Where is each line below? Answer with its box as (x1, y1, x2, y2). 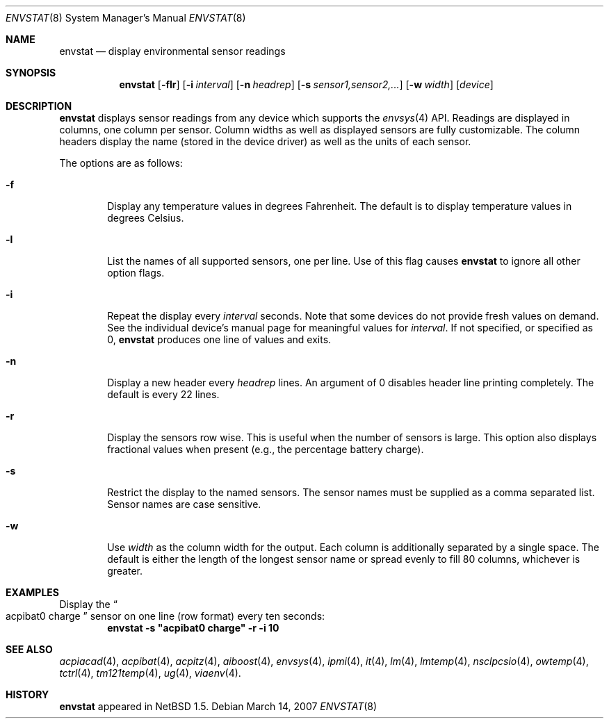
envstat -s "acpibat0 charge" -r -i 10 (107, 622, 279, 634)
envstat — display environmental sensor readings (59, 45, 286, 57)
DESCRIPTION (6, 100, 72, 112)
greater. (107, 565, 143, 577)
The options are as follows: (59, 157, 183, 169)
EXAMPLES (6, 586, 59, 598)
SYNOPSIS (6, 67, 56, 79)
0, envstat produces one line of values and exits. (107, 334, 332, 345)
